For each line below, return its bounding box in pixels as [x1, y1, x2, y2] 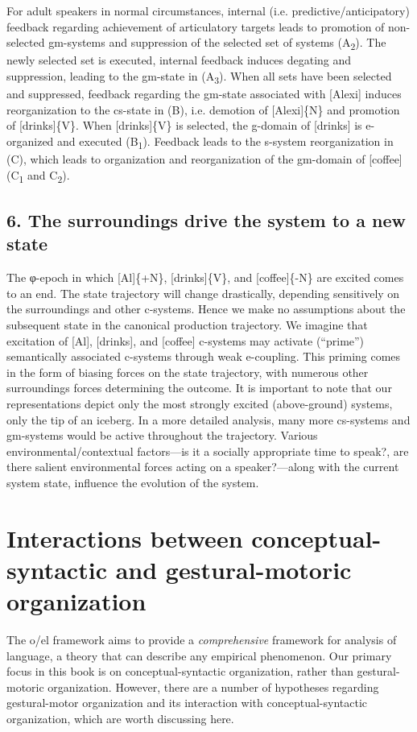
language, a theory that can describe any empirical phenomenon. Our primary [6, 647, 392, 664]
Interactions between [6, 521, 243, 554]
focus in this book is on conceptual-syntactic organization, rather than [6, 663, 353, 680]
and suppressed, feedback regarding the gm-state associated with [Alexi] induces [6, 85, 402, 102]
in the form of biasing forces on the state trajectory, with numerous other [6, 363, 369, 380]
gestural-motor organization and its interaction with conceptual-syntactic [6, 694, 368, 711]
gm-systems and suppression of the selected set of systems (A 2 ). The [48, 34, 386, 52]
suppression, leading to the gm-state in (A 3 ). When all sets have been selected [6, 67, 392, 86]
